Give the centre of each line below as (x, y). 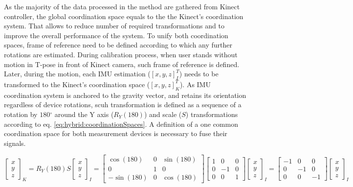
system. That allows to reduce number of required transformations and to (114, 26)
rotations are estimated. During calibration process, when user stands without (121, 54)
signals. (15, 143)
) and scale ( (163, 114)
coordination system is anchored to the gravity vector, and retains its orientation (125, 95)
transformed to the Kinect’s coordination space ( (77, 84)
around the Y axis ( (84, 114)
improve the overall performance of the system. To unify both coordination (116, 35)
